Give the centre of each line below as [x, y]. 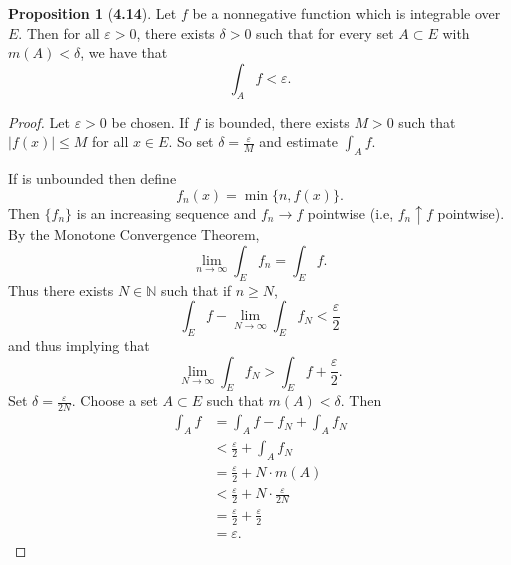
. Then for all [59, 32]
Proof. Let [39, 121]
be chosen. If [150, 121]
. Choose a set [114, 400]
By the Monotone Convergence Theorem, [134, 234]
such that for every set [325, 32]
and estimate [298, 141]
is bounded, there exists [277, 121]
